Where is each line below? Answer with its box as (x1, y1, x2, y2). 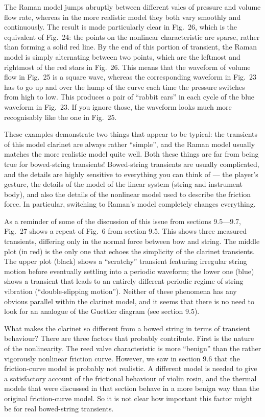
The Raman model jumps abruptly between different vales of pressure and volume (4, 2, 261, 12)
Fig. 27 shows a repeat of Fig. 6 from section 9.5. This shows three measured (4, 226, 247, 236)
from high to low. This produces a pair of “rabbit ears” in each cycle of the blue (4, 91, 255, 102)
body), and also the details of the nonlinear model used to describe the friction (4, 188, 251, 199)
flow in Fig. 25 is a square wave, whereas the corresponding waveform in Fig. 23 (4, 71, 256, 82)
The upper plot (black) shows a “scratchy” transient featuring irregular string (4, 256, 247, 266)
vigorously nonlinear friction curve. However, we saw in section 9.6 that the (4, 353, 240, 363)
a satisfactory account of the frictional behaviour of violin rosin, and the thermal (4, 373, 257, 383)
